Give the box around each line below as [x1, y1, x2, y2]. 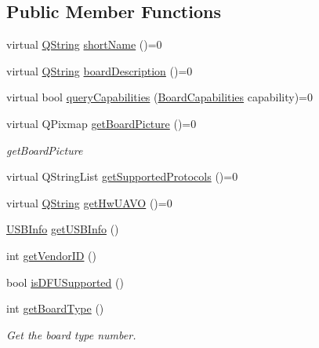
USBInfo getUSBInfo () [6, 221, 119, 237]
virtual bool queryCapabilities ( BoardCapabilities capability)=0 [6, 89, 314, 105]
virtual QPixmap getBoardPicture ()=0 [6, 115, 197, 131]
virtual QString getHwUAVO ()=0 [6, 194, 172, 211]
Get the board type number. [6, 326, 136, 343]
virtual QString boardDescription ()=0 [6, 62, 193, 79]
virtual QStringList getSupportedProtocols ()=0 [6, 168, 238, 185]
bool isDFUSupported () [6, 273, 124, 290]
